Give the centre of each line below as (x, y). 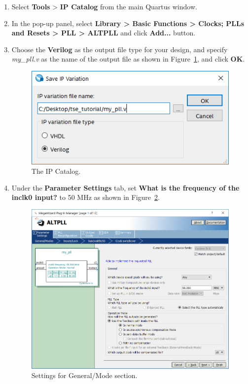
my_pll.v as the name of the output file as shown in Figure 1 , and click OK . (128, 59)
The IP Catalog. (56, 171)
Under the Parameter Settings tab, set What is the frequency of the (125, 187)
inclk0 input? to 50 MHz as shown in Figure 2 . (86, 197)
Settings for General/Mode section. (84, 375)
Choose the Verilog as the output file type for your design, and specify (120, 49)
